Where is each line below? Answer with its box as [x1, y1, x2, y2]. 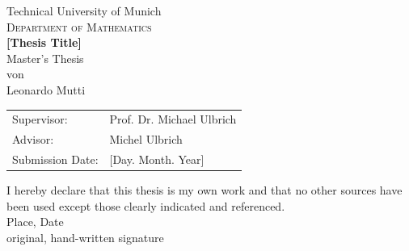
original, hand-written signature [6, 228, 164, 245]
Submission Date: [12, 151, 99, 167]
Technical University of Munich [6, 2, 162, 19]
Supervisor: [12, 111, 68, 128]
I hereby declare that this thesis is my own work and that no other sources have [6, 182, 403, 199]
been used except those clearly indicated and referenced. [6, 197, 285, 214]
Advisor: [12, 131, 54, 148]
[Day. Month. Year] [109, 151, 204, 167]
